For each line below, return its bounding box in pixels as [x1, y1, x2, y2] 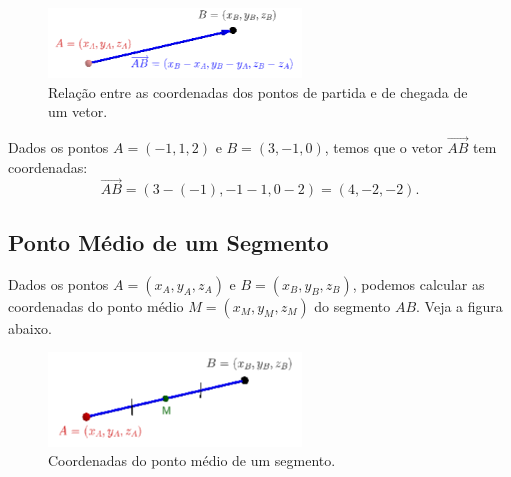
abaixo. [8, 317, 52, 338]
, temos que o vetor [324, 137, 443, 158]
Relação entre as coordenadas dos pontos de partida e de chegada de [48, 81, 468, 102]
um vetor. [48, 101, 108, 122]
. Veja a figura [416, 295, 503, 316]
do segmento [314, 295, 391, 316]
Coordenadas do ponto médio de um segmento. [48, 450, 336, 471]
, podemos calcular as [352, 273, 485, 294]
